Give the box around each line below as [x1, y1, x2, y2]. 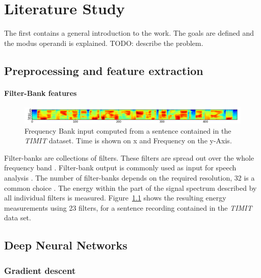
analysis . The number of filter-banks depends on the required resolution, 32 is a [4, 172, 255, 183]
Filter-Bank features [4, 87, 77, 98]
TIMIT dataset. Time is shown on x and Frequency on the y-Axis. [24, 135, 232, 146]
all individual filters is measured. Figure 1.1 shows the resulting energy [4, 192, 226, 203]
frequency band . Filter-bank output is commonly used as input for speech [4, 162, 237, 173]
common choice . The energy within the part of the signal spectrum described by [4, 182, 257, 193]
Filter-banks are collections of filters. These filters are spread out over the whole [4, 152, 254, 163]
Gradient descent [4, 264, 76, 276]
